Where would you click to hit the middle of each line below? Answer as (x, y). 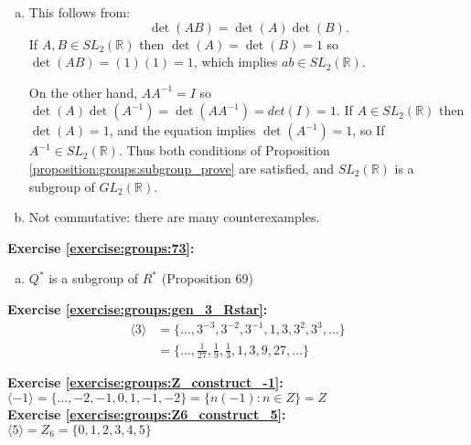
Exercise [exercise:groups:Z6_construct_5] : (147, 414)
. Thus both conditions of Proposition (224, 150)
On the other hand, (83, 92)
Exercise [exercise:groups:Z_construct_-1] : (145, 382)
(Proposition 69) (207, 278)
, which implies (235, 62)
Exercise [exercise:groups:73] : (101, 247)
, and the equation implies (182, 130)
